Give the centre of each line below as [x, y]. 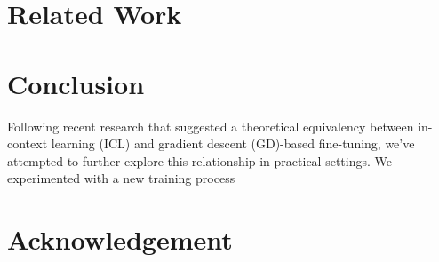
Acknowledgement [120, 239]
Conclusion [76, 83]
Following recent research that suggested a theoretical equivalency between [211, 126]
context [28, 143]
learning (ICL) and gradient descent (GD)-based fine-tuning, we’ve [233, 143]
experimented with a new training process [121, 178]
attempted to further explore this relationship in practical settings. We [200, 160]
